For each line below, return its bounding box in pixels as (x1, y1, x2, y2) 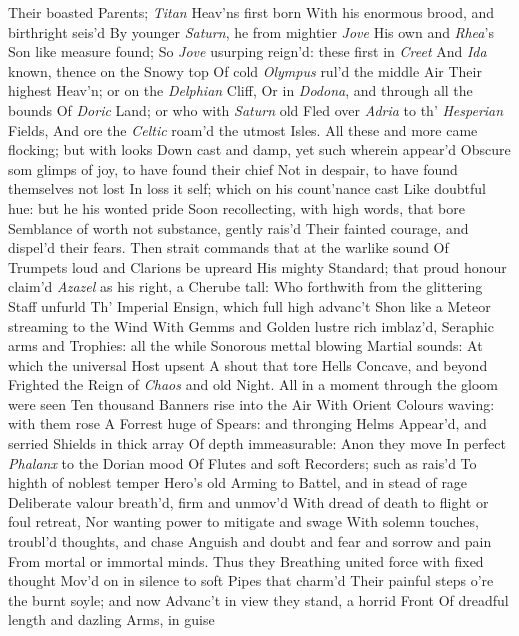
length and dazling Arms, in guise (8, 609, 215, 630)
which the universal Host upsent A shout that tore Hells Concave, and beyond (8, 354, 488, 375)
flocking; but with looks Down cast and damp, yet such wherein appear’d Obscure (8, 139, 511, 160)
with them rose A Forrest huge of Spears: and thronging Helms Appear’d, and (8, 413, 487, 434)
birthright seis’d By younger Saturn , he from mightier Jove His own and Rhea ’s (8, 21, 494, 42)
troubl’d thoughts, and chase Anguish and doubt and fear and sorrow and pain (8, 531, 492, 552)
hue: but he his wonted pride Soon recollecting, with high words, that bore (8, 197, 465, 218)
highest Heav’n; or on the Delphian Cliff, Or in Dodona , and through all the (8, 80, 473, 101)
